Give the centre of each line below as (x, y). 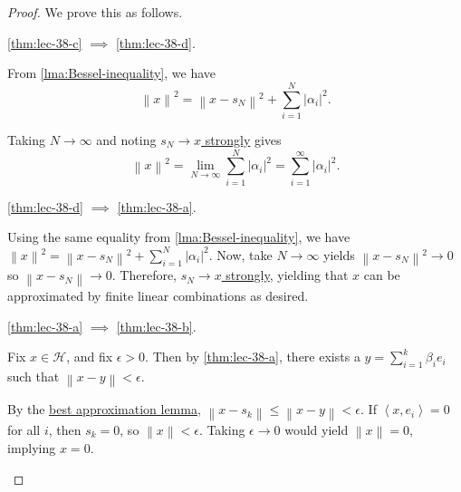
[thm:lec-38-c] (45, 42)
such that (34, 376)
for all (24, 429)
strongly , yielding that (287, 275)
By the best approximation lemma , (104, 409)
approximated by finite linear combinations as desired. (158, 295)
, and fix (90, 357)
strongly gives (243, 139)
